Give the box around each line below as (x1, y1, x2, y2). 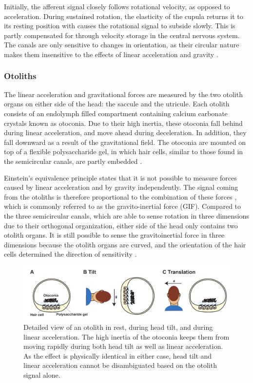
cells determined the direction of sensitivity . (4, 249, 137, 259)
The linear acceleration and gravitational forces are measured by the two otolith (4, 89, 243, 99)
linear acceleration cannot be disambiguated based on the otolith (23, 360, 217, 370)
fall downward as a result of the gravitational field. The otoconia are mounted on (4, 137, 246, 147)
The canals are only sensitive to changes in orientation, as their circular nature (4, 40, 239, 50)
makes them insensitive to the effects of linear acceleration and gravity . (4, 49, 218, 59)
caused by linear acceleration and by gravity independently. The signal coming (4, 182, 238, 192)
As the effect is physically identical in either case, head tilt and (23, 350, 212, 361)
